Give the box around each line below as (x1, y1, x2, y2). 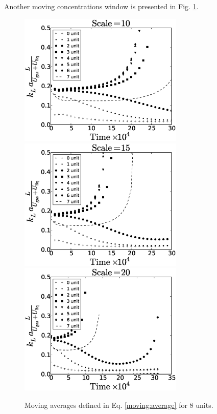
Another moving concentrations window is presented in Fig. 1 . (4, 1, 199, 11)
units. (196, 399, 213, 410)
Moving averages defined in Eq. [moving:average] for (25, 399, 187, 410)
